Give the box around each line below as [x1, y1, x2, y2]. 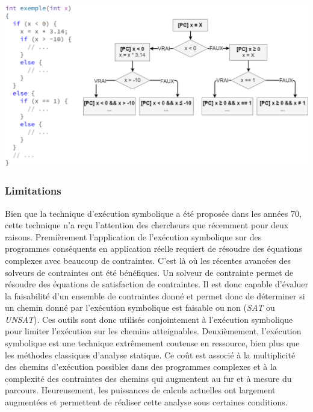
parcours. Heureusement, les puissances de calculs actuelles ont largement [5, 384, 276, 396]
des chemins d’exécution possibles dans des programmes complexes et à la [5, 360, 277, 373]
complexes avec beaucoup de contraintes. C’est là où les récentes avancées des [5, 254, 291, 266]
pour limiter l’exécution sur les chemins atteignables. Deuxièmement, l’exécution [5, 325, 302, 337]
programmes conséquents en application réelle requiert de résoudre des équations [5, 242, 302, 255]
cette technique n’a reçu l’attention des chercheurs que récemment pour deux [5, 219, 289, 231]
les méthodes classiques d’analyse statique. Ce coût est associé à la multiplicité [5, 348, 296, 361]
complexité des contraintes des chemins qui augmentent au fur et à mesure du [5, 372, 292, 384]
